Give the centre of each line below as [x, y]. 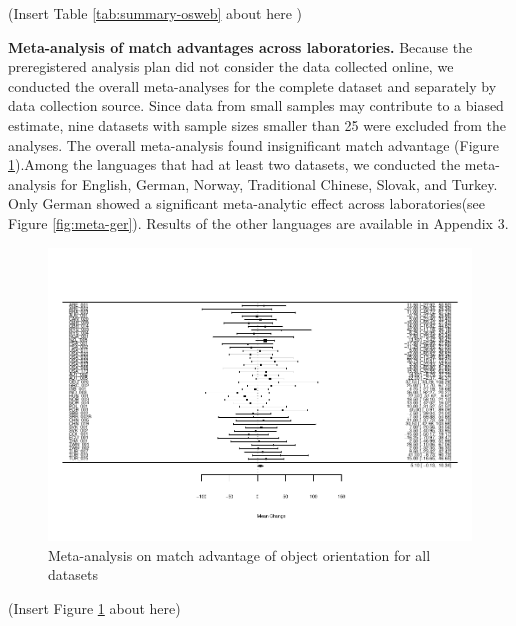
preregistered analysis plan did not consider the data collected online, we [231, 66]
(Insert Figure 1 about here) [94, 607]
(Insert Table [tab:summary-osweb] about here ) [155, 13]
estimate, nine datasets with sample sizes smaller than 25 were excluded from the [257, 124]
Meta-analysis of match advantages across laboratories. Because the [240, 46]
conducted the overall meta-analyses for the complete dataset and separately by [252, 85]
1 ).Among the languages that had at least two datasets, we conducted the [234, 164]
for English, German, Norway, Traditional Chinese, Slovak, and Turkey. [279, 183]
